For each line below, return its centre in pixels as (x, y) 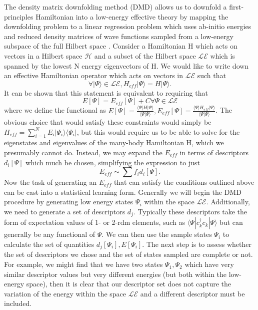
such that (211, 75)
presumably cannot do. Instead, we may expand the (83, 152)
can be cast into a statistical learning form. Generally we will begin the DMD (123, 192)
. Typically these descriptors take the (190, 211)
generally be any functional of (50, 234)
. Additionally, (228, 202)
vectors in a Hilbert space (43, 55)
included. (18, 303)
